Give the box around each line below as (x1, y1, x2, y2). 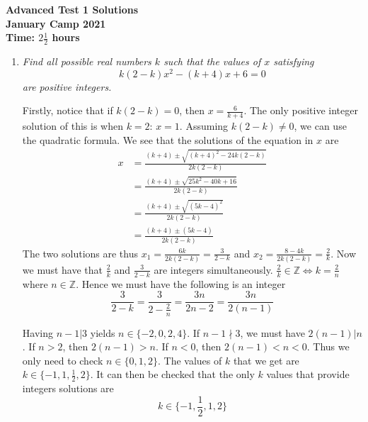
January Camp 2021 (6, 16, 106, 30)
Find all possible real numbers (22, 54, 151, 69)
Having (22, 325, 53, 340)
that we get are (233, 352, 299, 367)
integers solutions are (22, 381, 114, 396)
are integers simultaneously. (154, 262, 273, 277)
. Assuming (179, 118, 229, 133)
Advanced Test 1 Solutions (6, 2, 138, 16)
